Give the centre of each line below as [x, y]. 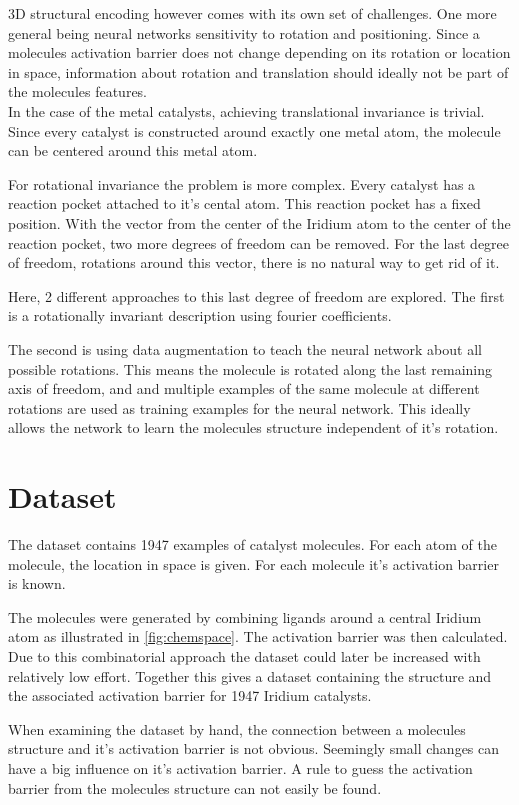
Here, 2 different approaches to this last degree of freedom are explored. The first [256, 295]
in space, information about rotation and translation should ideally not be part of [258, 71]
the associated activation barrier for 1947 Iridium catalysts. [190, 695]
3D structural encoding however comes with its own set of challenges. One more [252, 13]
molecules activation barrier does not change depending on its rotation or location [259, 52]
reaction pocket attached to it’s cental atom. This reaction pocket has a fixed [244, 203]
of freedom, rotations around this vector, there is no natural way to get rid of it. [254, 262]
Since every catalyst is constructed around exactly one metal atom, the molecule [254, 130]
